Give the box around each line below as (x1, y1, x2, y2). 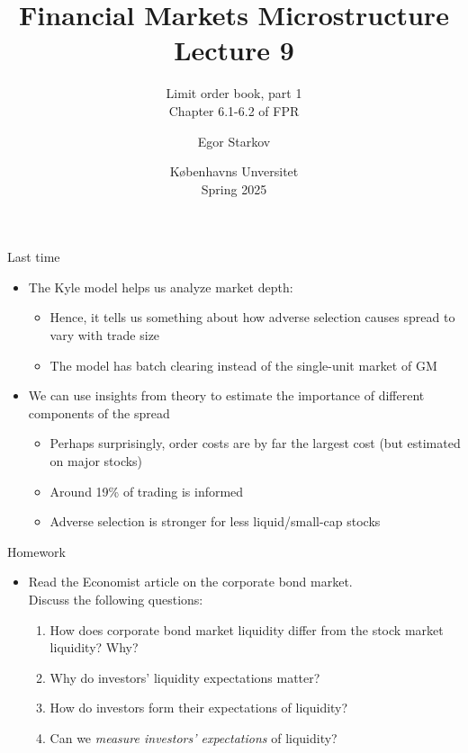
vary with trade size (49, 326, 160, 345)
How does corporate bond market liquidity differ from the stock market (49, 620, 444, 639)
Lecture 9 (174, 31, 294, 68)
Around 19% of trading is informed (49, 481, 244, 500)
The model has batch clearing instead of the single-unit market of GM (49, 355, 437, 374)
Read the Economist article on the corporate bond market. (28, 572, 353, 591)
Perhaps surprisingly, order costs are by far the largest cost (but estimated (49, 434, 461, 453)
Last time (7, 247, 60, 266)
